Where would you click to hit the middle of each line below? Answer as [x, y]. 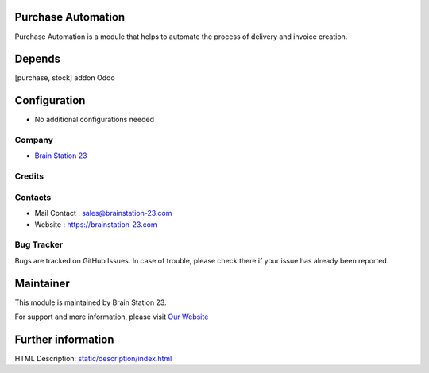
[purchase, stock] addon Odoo [65, 78]
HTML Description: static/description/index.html [93, 358]
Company [34, 140]
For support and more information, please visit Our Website [112, 317]
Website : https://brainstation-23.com [96, 224]
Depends [38, 59]
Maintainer [43, 283]
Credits [29, 176]
